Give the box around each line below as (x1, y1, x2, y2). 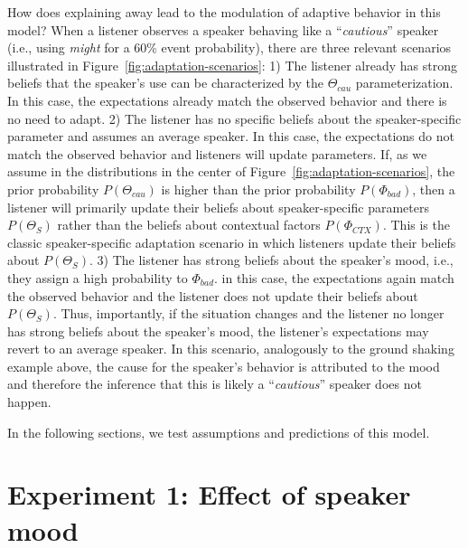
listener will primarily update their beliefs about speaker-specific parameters (7, 197, 429, 216)
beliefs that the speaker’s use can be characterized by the (7, 73, 323, 92)
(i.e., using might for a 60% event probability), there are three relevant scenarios (7, 38, 452, 57)
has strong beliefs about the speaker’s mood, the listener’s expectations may (7, 321, 429, 340)
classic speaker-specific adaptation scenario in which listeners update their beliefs (7, 232, 456, 251)
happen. (7, 392, 51, 411)
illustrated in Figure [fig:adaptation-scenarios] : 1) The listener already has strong (7, 55, 457, 74)
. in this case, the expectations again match (214, 268, 454, 287)
